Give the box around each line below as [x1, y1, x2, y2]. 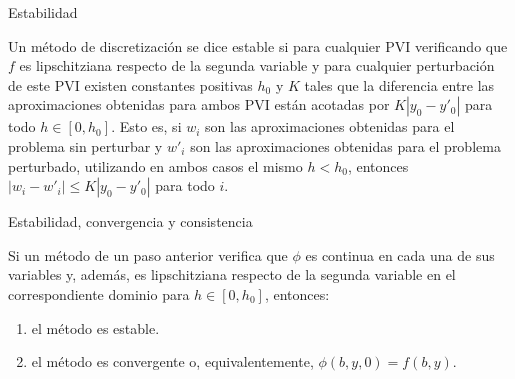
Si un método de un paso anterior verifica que [8, 244, 288, 265]
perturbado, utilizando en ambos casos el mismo [8, 155, 303, 176]
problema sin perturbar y [8, 135, 163, 156]
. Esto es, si [111, 116, 182, 137]
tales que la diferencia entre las [304, 74, 495, 95]
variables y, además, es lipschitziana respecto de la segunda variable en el [8, 264, 456, 285]
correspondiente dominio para [8, 283, 190, 304]
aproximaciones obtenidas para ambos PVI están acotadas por [8, 94, 390, 115]
